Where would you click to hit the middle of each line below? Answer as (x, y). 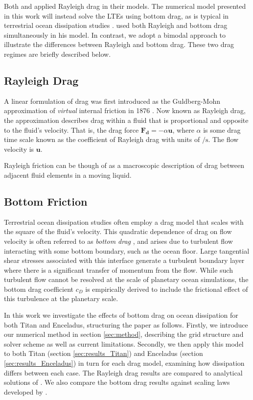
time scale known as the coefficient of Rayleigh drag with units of (102, 139)
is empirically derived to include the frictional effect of (167, 289)
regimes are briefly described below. (57, 54)
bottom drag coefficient (39, 289)
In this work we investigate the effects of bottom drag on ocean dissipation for (121, 315)
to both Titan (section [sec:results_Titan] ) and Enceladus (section (103, 353)
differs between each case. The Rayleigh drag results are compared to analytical (123, 372)
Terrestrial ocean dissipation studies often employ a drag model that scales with (124, 222)
